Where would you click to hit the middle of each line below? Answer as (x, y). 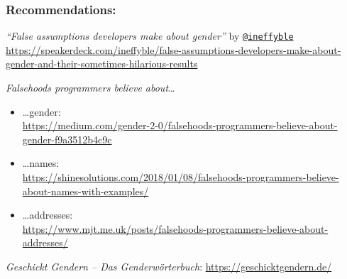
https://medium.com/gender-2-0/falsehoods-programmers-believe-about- (180, 125)
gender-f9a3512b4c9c (67, 139)
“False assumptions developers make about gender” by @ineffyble (150, 36)
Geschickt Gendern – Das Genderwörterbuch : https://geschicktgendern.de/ (169, 266)
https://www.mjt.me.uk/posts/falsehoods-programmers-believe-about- (175, 228)
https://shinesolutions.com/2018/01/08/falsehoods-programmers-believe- (181, 177)
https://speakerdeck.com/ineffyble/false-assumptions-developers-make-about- (173, 49)
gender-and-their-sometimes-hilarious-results (102, 64)
